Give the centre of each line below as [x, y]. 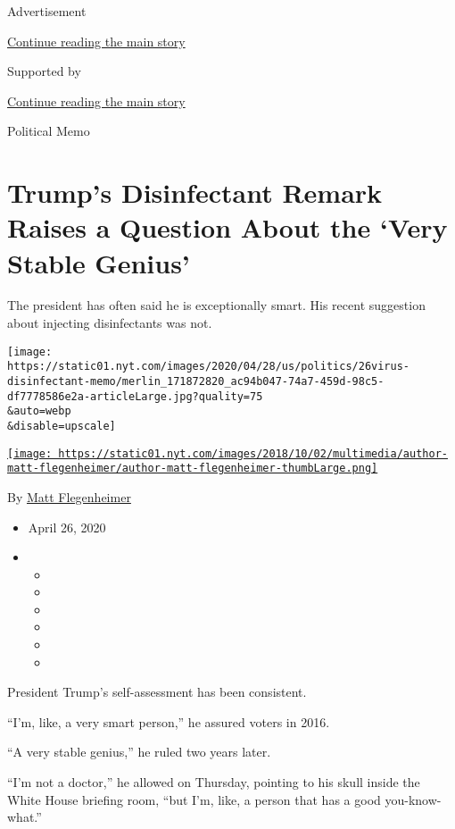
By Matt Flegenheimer [69, 496]
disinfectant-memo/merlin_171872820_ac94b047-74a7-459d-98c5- [196, 381]
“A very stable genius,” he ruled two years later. [139, 752]
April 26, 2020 [67, 527]
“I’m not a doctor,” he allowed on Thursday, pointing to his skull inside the [214, 782]
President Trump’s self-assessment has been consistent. [157, 692]
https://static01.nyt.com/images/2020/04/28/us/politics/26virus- [209, 367]
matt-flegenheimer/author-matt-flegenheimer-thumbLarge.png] [193, 469]
